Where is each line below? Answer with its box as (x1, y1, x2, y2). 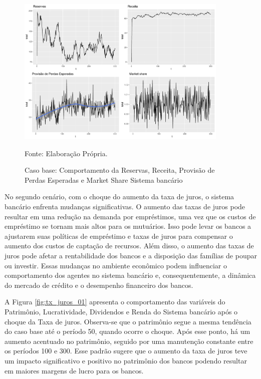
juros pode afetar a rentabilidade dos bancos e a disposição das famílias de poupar (5, 250, 257, 260)
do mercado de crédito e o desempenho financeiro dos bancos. (5, 279, 193, 290)
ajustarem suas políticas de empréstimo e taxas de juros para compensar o (5, 230, 233, 241)
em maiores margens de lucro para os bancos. (5, 365, 144, 375)
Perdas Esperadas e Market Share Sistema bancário (25, 174, 183, 185)
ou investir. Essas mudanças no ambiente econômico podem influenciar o (5, 260, 227, 270)
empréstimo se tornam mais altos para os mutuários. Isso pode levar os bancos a (5, 221, 251, 231)
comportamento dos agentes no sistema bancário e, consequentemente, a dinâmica (5, 270, 256, 280)
